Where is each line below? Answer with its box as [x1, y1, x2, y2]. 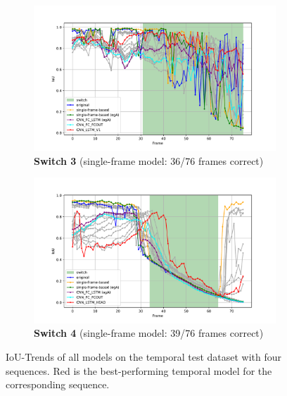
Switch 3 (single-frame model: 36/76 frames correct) [34, 153, 264, 168]
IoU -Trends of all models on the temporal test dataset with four [6, 349, 282, 364]
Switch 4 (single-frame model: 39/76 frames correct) [34, 326, 264, 340]
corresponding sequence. [6, 377, 110, 392]
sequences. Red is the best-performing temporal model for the [6, 363, 272, 378]
